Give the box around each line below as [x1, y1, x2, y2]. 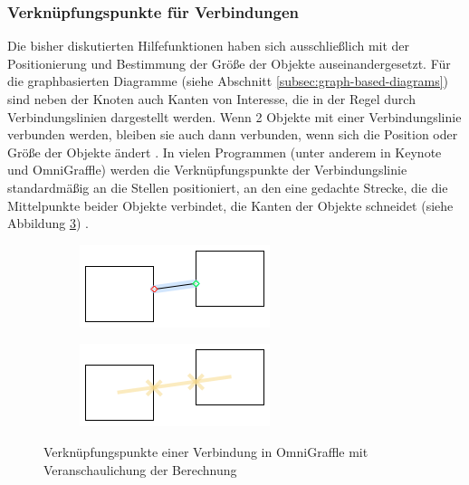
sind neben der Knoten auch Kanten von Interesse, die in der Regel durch [7, 90, 416, 108]
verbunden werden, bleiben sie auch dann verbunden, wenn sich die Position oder [7, 125, 458, 144]
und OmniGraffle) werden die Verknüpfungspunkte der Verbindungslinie [7, 160, 407, 179]
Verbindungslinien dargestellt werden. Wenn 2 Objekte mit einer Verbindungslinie [7, 107, 462, 126]
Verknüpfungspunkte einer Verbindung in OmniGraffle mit [43, 442, 368, 461]
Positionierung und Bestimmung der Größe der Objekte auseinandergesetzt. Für [7, 53, 451, 72]
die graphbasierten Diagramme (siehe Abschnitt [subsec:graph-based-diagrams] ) [7, 71, 449, 90]
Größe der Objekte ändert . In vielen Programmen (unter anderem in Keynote [7, 142, 442, 161]
